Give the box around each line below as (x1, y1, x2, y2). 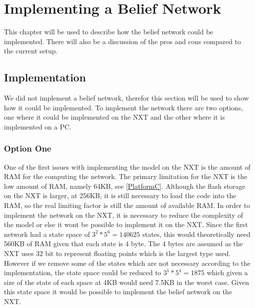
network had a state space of (4, 229, 90, 239)
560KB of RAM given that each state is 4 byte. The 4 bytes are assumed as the (4, 238, 243, 249)
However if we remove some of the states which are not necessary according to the (4, 257, 251, 268)
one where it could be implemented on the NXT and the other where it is (4, 112, 225, 122)
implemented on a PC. (4, 121, 72, 131)
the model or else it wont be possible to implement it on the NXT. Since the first (4, 219, 248, 230)
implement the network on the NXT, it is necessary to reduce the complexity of (4, 209, 243, 220)
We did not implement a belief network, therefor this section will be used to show (4, 93, 249, 103)
